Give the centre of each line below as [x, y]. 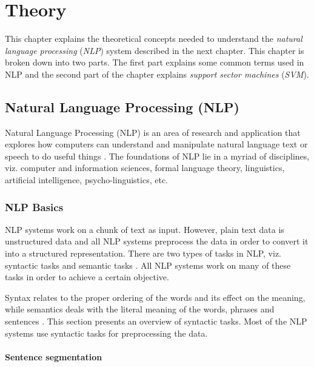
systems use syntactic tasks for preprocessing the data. [106, 333]
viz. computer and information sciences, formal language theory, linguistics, [145, 168]
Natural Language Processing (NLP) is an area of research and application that [153, 132]
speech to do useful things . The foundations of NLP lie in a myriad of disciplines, [157, 156]
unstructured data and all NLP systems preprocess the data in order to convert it [157, 241]
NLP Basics [34, 207]
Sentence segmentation [54, 356]
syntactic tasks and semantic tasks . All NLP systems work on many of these [148, 265]
